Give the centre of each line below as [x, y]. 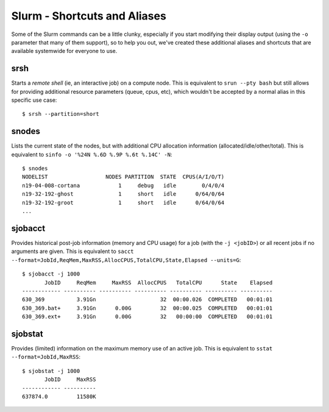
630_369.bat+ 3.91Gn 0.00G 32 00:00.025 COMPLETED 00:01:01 [147, 308]
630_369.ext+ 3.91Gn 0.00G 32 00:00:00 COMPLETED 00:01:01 [147, 317]
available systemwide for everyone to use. [64, 51]
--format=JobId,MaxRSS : [46, 357]
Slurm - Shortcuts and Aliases [89, 16]
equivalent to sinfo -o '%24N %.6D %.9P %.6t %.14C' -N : [92, 154]
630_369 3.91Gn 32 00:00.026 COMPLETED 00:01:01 [147, 300]
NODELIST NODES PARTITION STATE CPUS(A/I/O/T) [123, 177]
